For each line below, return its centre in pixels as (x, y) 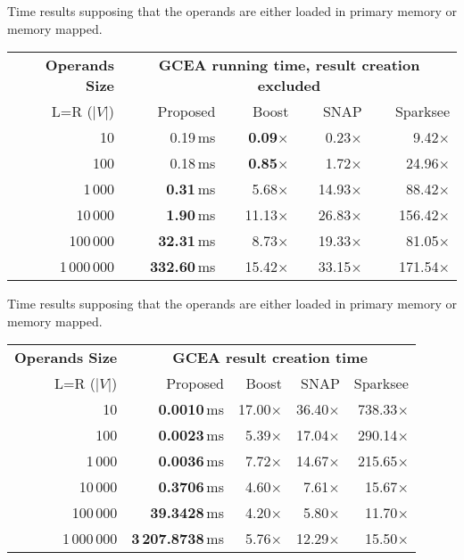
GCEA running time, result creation (289, 65)
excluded (289, 86)
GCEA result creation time (270, 358)
